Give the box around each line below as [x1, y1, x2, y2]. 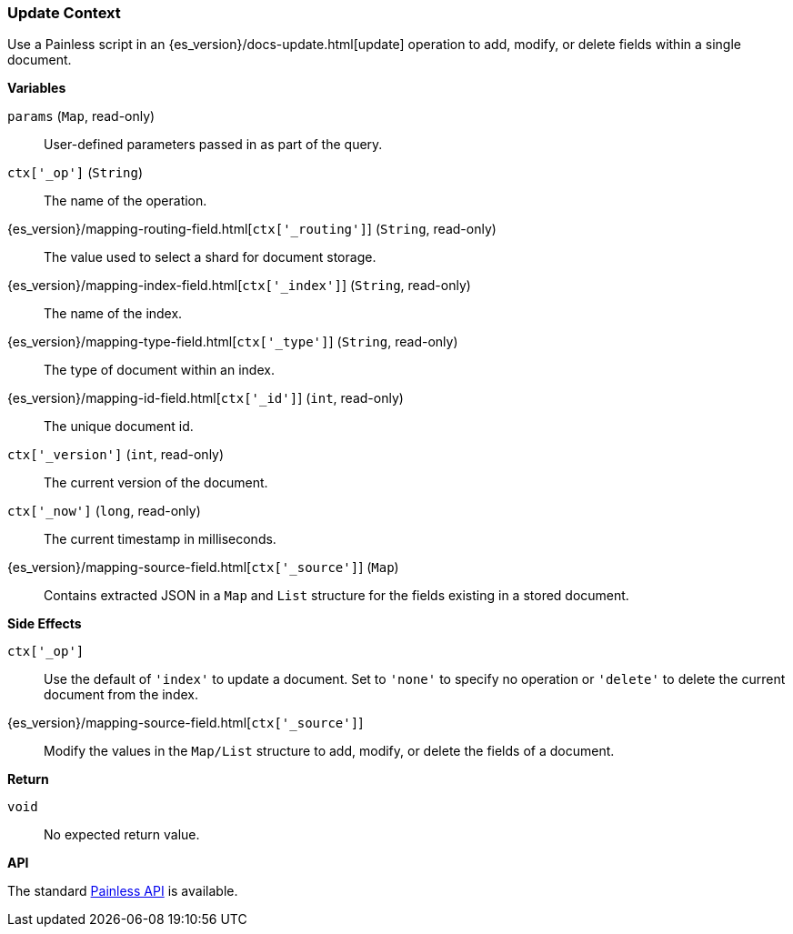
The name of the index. [44, 306, 183, 322]
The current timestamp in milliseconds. [44, 531, 276, 547]
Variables [7, 80, 66, 96]
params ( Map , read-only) [7, 108, 156, 125]
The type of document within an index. [44, 362, 275, 378]
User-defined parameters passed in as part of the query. [44, 136, 383, 153]
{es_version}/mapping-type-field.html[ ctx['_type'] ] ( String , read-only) [7, 334, 458, 350]
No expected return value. [44, 827, 200, 843]
